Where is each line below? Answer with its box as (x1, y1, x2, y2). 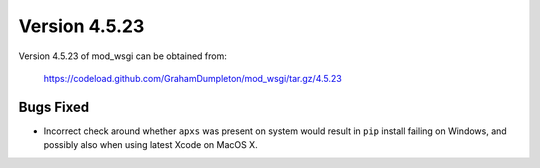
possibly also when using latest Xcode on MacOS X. (43, 139, 259, 151)
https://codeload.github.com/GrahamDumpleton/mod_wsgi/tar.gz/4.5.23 (43, 72, 342, 84)
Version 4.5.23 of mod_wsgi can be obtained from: (18, 50, 227, 62)
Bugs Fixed (18, 98, 90, 115)
